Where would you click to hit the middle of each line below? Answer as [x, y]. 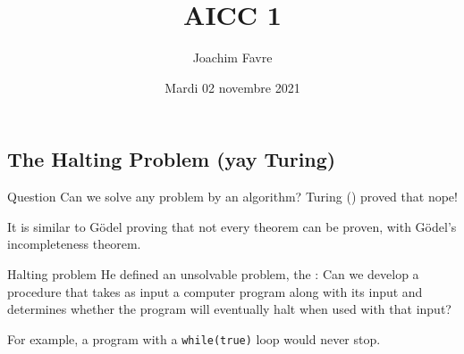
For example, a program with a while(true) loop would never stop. [194, 338]
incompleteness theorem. [74, 244]
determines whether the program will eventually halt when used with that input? [229, 309]
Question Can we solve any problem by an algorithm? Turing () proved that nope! [232, 197]
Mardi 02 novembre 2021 [232, 87]
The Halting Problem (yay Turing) [172, 159]
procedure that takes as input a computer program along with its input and [215, 291]
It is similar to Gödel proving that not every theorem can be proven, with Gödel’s [232, 226]
